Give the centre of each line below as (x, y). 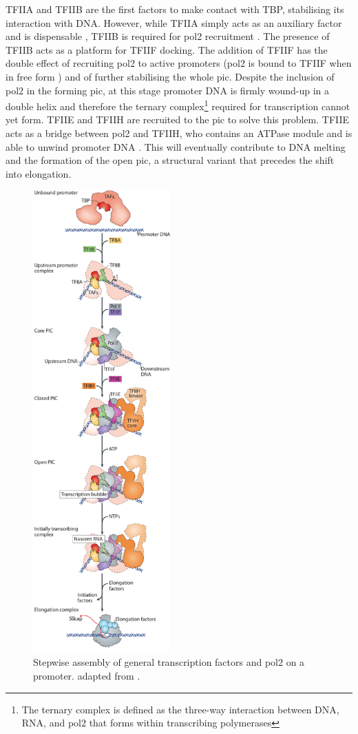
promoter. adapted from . (87, 676)
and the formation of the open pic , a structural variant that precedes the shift (170, 160)
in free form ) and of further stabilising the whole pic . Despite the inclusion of (170, 76)
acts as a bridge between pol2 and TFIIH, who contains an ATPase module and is (179, 133)
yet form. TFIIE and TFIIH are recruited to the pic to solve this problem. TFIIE (178, 119)
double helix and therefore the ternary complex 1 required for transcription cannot (178, 105)
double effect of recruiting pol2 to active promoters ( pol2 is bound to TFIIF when (179, 63)
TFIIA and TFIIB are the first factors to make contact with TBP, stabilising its (175, 9)
